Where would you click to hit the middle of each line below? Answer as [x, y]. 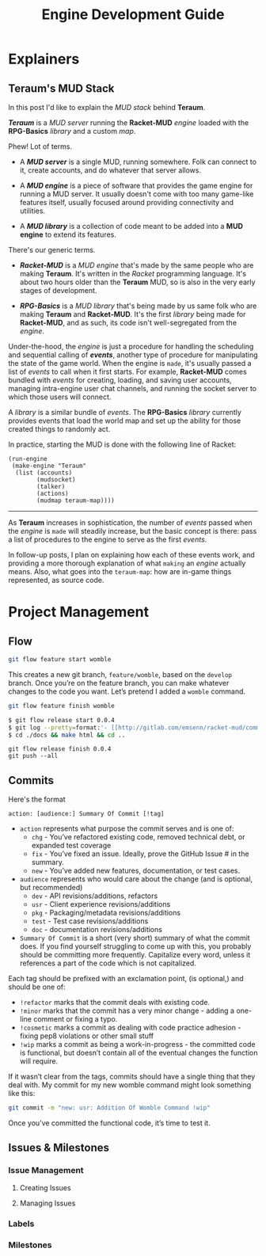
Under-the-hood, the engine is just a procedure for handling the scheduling [131, 346]
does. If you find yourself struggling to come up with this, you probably [135, 946]
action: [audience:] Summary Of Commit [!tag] [86, 814]
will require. [39, 1061]
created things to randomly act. [59, 429]
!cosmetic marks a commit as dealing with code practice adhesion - [130, 1028]
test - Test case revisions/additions [90, 921]
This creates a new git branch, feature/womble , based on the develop [120, 674]
